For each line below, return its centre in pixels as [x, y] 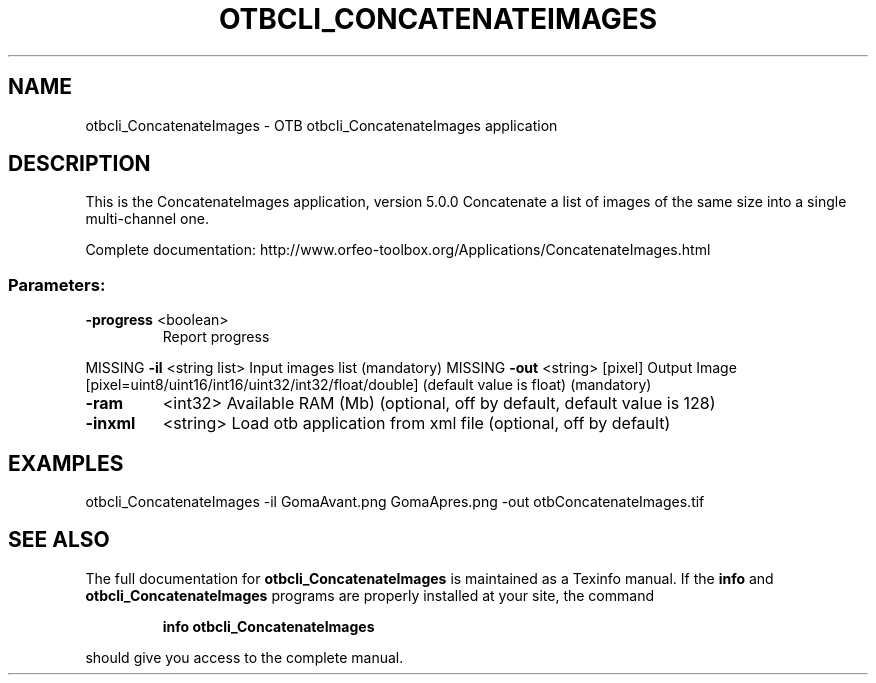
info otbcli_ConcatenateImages [268, 626]
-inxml [110, 423]
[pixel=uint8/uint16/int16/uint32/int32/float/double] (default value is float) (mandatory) [368, 385]
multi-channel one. [147, 219]
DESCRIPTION [79, 164]
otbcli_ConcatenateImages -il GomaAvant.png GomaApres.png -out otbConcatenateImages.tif [395, 502]
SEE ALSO [59, 540]
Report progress [216, 337]
